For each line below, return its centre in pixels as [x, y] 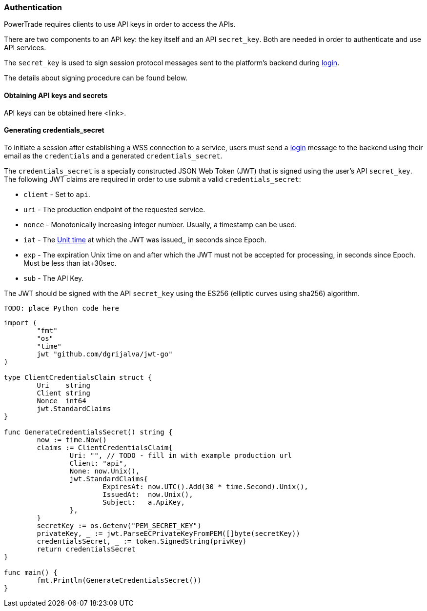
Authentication [33, 7]
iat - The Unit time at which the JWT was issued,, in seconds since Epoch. [145, 239]
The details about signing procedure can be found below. [96, 78]
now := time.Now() [72, 440]
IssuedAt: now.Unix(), [148, 494]
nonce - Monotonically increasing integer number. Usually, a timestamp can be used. [160, 224]
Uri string [64, 385]
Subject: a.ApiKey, [144, 502]
